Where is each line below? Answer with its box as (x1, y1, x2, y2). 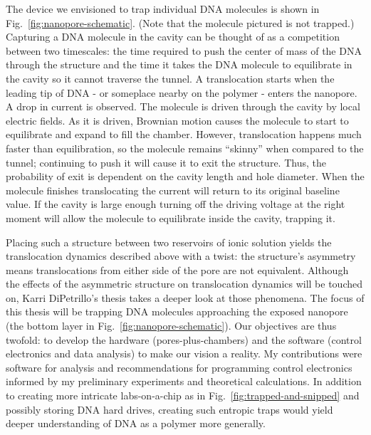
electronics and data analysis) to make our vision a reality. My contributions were (6, 346, 362, 361)
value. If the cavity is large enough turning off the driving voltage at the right (6, 196, 345, 211)
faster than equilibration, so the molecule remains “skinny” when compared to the (6, 140, 364, 155)
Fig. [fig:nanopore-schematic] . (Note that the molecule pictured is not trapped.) (6, 15, 355, 30)
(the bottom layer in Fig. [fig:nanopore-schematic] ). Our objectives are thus (6, 318, 337, 333)
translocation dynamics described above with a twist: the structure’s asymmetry (6, 248, 356, 263)
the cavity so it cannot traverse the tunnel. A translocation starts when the (6, 70, 335, 85)
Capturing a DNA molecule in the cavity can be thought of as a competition (6, 29, 340, 44)
